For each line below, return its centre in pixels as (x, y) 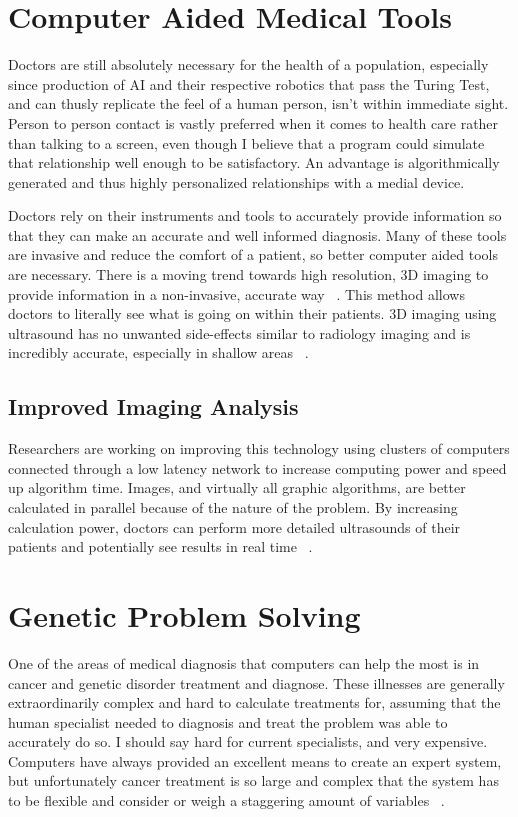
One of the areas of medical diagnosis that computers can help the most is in (244, 662)
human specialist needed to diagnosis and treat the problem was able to (228, 721)
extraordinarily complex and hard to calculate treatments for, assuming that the (254, 702)
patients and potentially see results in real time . (160, 546)
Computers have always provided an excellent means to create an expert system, (255, 760)
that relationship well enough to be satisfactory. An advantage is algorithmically (254, 162)
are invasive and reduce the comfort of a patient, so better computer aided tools (253, 254)
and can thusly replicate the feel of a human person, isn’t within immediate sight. (258, 103)
